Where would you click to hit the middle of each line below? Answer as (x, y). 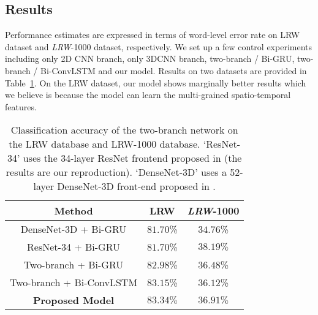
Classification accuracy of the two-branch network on (124, 130)
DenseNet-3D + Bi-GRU (74, 229)
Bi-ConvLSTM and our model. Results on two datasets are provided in (173, 70)
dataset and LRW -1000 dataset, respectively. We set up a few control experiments (159, 46)
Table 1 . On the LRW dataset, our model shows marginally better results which (156, 82)
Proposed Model (74, 300)
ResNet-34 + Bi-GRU (74, 247)
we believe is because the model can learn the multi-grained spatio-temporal (148, 95)
